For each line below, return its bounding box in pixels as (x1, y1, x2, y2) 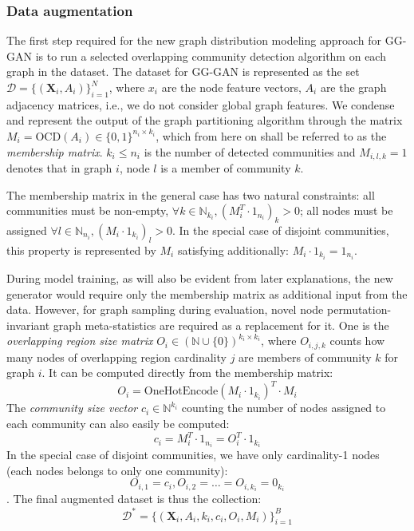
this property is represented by (6, 241, 156, 258)
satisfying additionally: (177, 241, 289, 258)
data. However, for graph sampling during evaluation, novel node (6, 301, 324, 318)
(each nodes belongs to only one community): (6, 462, 228, 478)
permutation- (326, 301, 392, 318)
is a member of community (160, 160, 291, 176)
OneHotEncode (144, 386, 219, 398)
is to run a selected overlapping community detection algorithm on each (35, 47, 386, 64)
